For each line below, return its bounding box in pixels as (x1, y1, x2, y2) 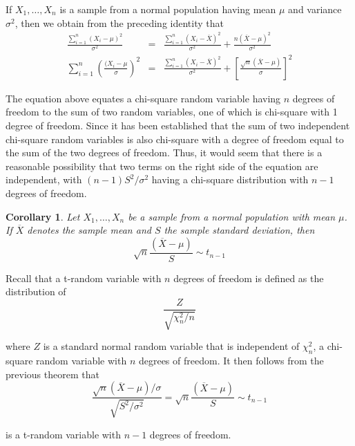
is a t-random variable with (6, 427, 121, 441)
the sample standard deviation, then (164, 223, 315, 237)
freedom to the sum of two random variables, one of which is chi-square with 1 (6, 104, 338, 119)
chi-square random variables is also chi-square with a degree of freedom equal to (6, 131, 344, 146)
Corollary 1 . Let (6, 209, 80, 223)
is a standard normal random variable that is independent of (43, 339, 300, 353)
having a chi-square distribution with (151, 172, 309, 187)
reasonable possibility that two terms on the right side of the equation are (6, 158, 318, 173)
